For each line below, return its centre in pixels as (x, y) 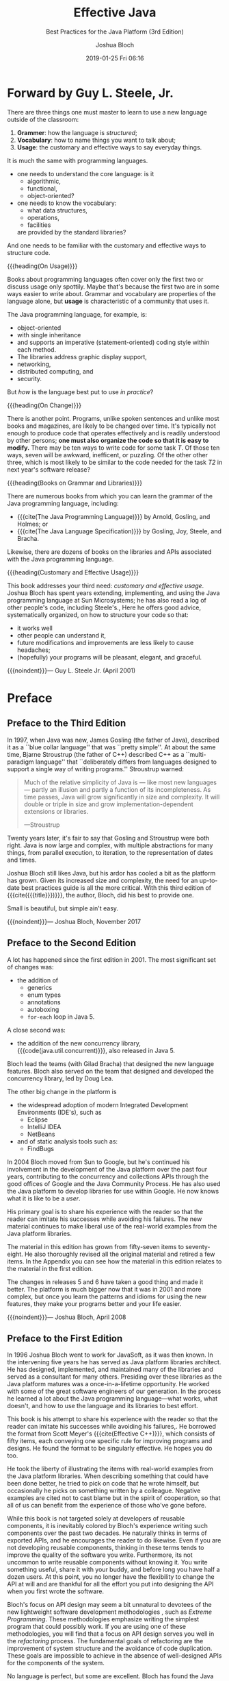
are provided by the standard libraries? (71, 232)
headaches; (33, 650)
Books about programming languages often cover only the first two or (105, 279)
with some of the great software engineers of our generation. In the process (114, 1391)
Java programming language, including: (63, 503)
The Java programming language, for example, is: (77, 314)
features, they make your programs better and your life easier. (94, 1303)
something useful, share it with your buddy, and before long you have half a (113, 1570)
